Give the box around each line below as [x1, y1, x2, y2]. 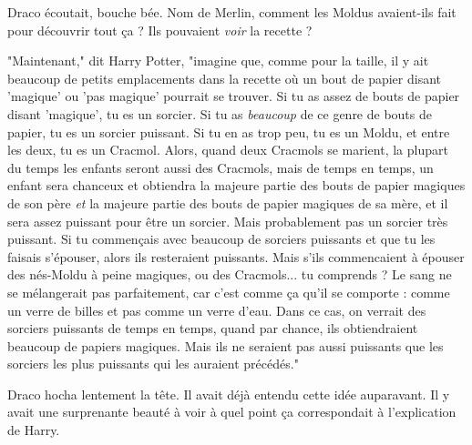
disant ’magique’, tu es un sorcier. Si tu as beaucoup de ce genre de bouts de [7, 104, 432, 123]
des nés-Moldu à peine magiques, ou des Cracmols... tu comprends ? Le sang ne [7, 265, 452, 284]
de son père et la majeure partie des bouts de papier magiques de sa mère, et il [7, 193, 448, 212]
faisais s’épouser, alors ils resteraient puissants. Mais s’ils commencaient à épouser [7, 247, 465, 266]
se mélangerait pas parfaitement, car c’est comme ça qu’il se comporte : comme [7, 282, 450, 301]
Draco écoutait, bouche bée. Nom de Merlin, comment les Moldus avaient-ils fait [7, 3, 457, 21]
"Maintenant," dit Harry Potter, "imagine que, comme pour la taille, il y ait [7, 51, 429, 70]
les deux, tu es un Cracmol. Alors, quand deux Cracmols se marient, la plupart [7, 140, 448, 159]
